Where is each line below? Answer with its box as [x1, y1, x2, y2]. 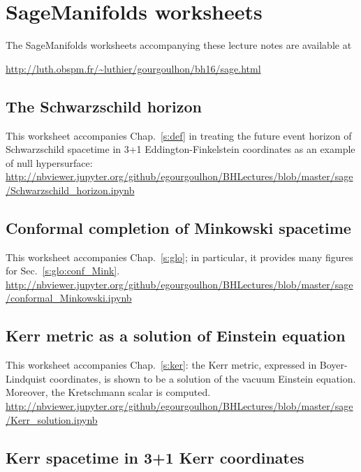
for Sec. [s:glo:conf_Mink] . [6, 263, 120, 278]
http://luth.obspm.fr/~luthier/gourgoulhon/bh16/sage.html [6, 61, 261, 75]
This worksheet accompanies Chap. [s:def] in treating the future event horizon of [6, 128, 352, 142]
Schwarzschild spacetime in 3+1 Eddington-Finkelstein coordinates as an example [6, 142, 355, 156]
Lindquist [6, 371, 47, 385]
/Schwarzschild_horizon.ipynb [6, 182, 135, 197]
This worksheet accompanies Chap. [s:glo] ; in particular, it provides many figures [6, 249, 353, 264]
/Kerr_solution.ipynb [6, 412, 98, 427]
